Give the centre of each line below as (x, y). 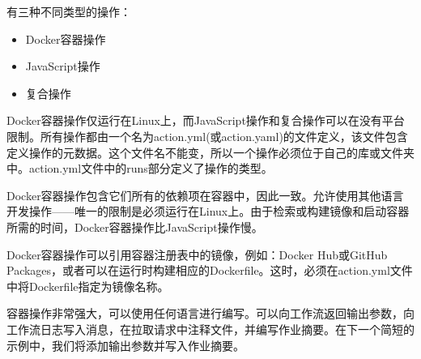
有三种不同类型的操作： (69, 11)
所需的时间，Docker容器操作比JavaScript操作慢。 (135, 227)
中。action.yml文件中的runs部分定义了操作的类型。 (140, 168)
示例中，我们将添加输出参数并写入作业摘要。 (125, 345)
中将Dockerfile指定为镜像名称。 (88, 286)
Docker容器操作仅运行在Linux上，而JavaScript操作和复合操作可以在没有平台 (206, 120)
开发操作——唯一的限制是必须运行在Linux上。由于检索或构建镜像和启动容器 (208, 211)
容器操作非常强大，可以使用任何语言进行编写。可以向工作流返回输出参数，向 (210, 313)
